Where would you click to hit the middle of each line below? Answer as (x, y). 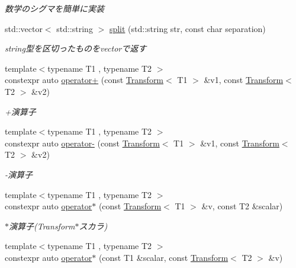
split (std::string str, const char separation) (187, 28)
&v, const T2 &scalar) (242, 206)
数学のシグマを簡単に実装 (54, 8)
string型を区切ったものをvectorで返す (76, 48)
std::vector (24, 28)
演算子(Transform (42, 226)
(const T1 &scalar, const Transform (163, 257)
